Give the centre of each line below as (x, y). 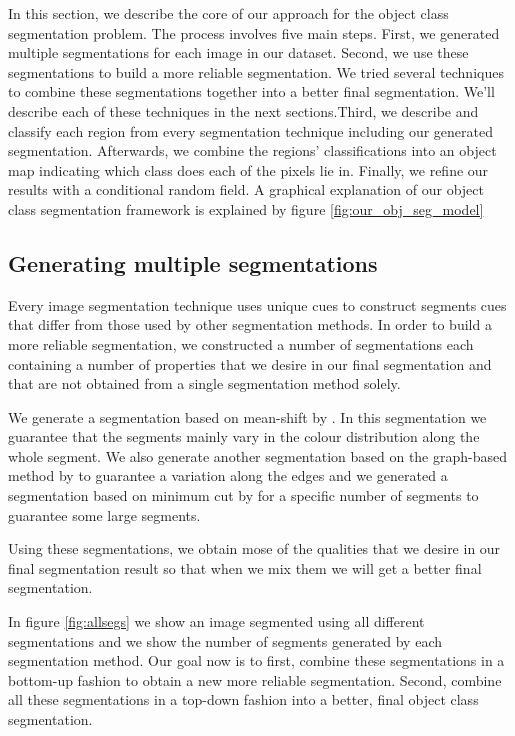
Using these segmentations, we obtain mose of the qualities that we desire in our (254, 548)
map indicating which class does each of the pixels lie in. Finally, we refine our (248, 169)
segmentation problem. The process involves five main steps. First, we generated (254, 32)
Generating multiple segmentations (193, 262)
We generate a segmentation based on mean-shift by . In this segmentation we (247, 416)
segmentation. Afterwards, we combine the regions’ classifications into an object (252, 150)
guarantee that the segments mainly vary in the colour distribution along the (244, 436)
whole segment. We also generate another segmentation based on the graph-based (258, 455)
